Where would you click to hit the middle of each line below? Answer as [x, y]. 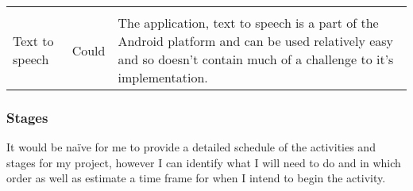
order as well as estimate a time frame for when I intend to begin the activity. [196, 178]
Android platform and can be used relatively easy [256, 41]
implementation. [163, 77]
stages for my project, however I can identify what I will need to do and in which [204, 162]
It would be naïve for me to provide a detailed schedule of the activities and [191, 147]
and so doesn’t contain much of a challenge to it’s [256, 59]
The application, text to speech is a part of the [248, 23]
